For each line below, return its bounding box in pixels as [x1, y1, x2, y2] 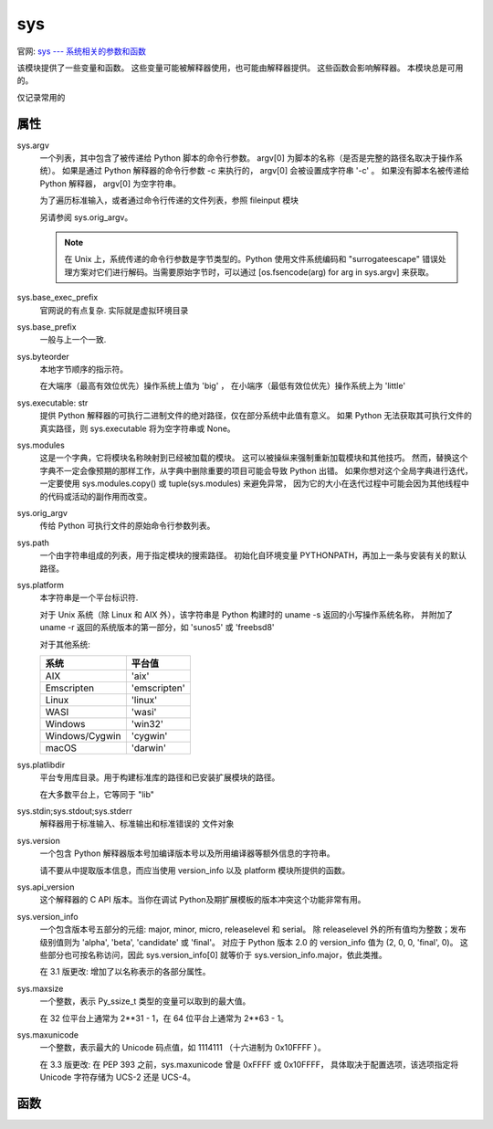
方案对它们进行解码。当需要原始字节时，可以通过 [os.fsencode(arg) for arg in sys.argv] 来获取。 [71, 266, 434, 278]
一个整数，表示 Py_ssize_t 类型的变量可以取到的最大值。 [39, 996, 251, 1007]
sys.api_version [16, 881, 75, 892]
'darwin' [131, 741, 167, 754]
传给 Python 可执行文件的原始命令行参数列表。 [39, 521, 215, 532]
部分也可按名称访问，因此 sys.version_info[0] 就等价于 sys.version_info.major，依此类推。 [47, 949, 387, 960]
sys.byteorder [16, 351, 70, 362]
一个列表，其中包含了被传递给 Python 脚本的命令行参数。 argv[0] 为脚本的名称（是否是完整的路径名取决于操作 [39, 153, 456, 164]
